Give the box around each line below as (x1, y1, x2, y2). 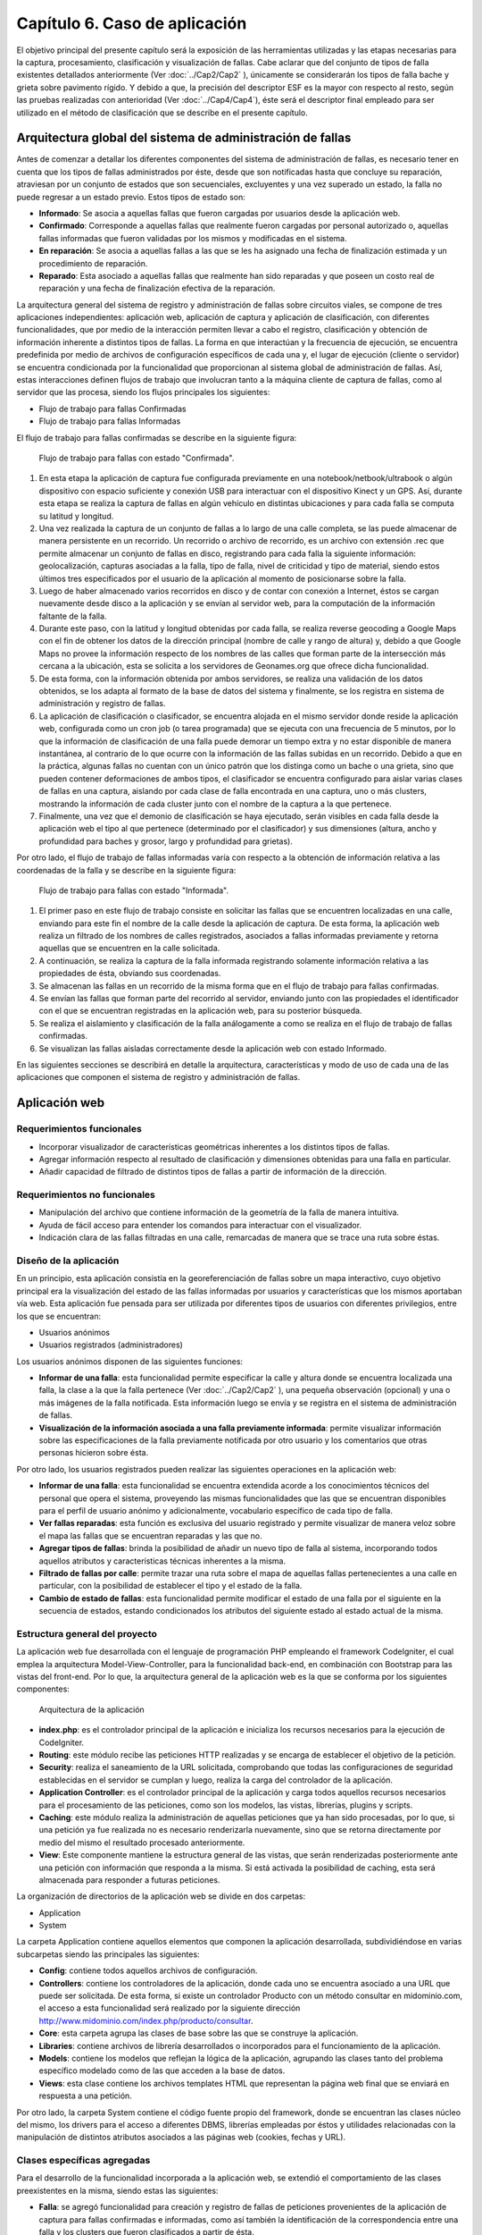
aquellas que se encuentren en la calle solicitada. (38, 943, 220, 954)
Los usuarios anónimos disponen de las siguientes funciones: (16, 1355, 244, 1367)
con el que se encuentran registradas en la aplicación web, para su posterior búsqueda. (38, 1006, 362, 1016)
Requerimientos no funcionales (16, 1189, 155, 1202)
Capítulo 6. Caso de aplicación (16, 13, 247, 33)
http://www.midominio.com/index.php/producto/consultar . (38, 2015, 253, 2026)
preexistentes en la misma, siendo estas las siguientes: (16, 2185, 219, 2196)
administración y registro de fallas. (38, 698, 166, 709)
